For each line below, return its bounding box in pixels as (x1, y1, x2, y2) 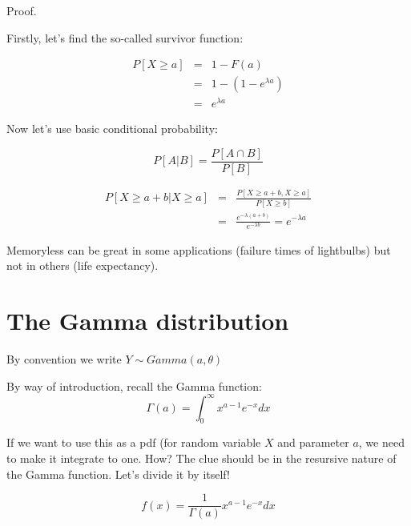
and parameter (277, 434, 349, 451)
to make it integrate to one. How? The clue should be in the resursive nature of (6, 450, 397, 467)
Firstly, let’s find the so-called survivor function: (6, 29, 244, 46)
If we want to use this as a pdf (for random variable (6, 434, 261, 451)
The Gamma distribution (6, 304, 289, 337)
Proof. (6, 2, 37, 18)
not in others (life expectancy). (6, 257, 159, 274)
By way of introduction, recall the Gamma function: (6, 377, 262, 394)
